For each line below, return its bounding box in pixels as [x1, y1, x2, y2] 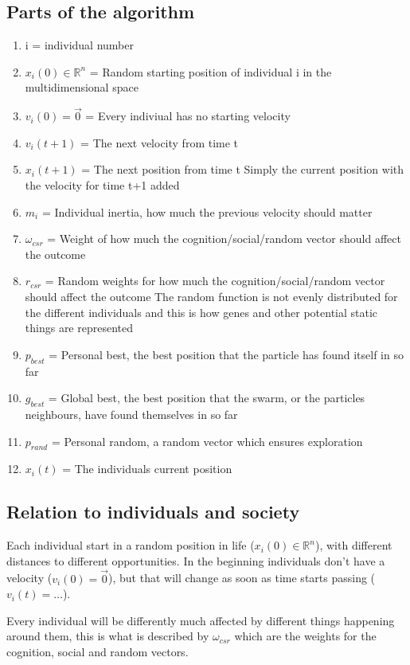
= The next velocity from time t [80, 134, 239, 151]
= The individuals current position [62, 460, 232, 477]
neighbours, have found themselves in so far [25, 405, 238, 422]
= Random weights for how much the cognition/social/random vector [45, 272, 385, 289]
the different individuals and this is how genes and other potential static [25, 303, 378, 320]
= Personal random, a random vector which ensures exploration [51, 432, 363, 449]
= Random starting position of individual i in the [89, 63, 332, 80]
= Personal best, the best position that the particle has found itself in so [49, 346, 404, 362]
